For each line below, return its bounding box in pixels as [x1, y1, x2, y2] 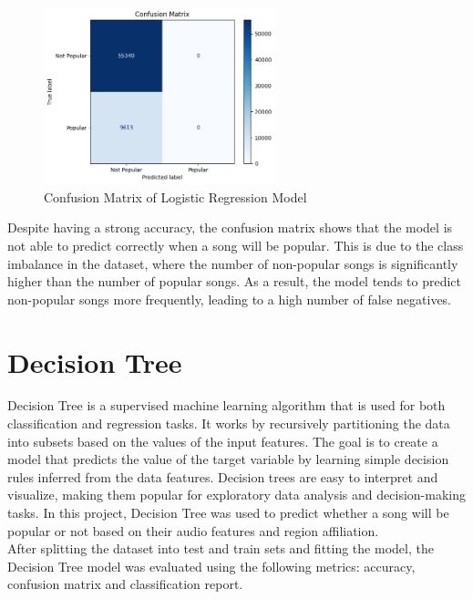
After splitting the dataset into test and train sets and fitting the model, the [7, 539, 434, 558]
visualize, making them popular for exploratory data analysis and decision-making [7, 485, 466, 504]
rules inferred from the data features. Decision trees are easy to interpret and [7, 467, 438, 486]
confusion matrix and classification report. [7, 574, 243, 594]
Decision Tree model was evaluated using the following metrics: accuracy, [7, 556, 416, 575]
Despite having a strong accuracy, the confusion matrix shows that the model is [7, 218, 453, 237]
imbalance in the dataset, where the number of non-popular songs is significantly [7, 253, 458, 273]
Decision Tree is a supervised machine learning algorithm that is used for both [7, 396, 446, 415]
